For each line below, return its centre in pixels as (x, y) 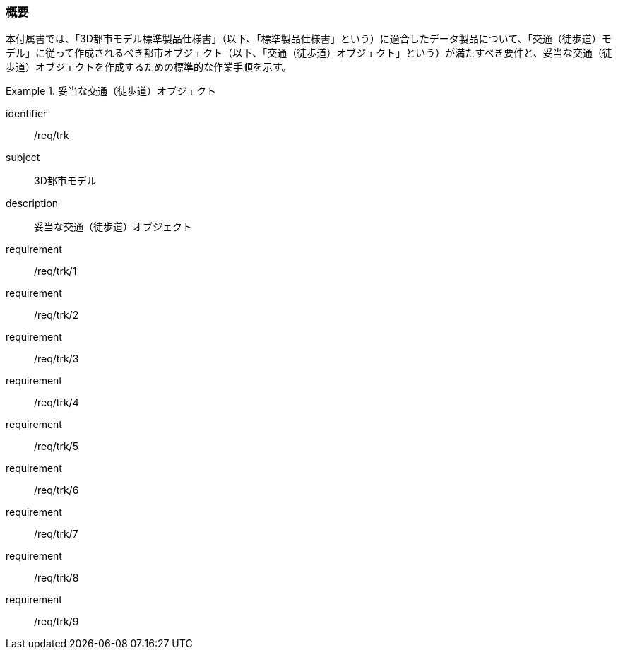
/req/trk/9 (57, 622)
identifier (26, 114)
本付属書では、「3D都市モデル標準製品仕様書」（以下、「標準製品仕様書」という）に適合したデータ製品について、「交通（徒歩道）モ (309, 39)
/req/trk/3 (57, 359)
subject (23, 158)
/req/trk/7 (56, 534)
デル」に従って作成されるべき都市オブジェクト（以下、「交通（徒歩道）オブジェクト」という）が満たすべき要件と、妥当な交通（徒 (309, 53)
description (32, 203)
